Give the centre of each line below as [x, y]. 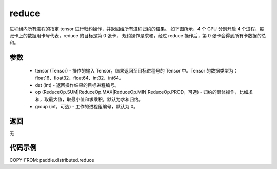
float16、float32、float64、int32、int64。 [80, 78]
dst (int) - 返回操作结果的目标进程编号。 [77, 85]
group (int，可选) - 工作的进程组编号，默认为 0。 [87, 106]
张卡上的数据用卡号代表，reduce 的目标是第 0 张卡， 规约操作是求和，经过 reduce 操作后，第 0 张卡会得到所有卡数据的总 [138, 35]
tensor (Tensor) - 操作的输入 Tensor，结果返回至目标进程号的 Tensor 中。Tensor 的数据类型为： [136, 70]
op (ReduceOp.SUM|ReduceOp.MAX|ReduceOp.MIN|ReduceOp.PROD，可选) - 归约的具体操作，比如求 [144, 92]
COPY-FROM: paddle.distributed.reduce [52, 160]
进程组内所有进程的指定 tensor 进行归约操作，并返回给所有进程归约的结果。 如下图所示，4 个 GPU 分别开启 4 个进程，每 [137, 29]
